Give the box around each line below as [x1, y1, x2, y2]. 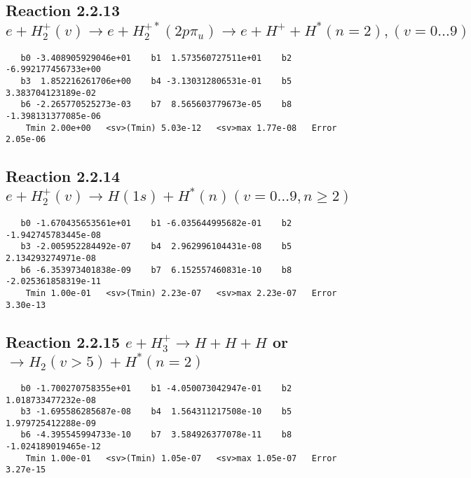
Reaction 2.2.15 [6, 330, 120, 352]
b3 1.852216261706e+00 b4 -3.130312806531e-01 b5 [20, 76, 292, 86]
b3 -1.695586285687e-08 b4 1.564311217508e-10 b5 [20, 407, 292, 417]
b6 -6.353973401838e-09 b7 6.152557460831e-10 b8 [20, 265, 292, 275]
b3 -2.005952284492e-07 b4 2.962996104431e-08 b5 [20, 241, 292, 252]
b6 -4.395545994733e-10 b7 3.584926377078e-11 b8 [20, 430, 292, 440]
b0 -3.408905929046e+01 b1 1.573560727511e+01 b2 [20, 52, 292, 63]
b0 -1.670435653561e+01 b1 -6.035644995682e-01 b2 [20, 218, 292, 228]
